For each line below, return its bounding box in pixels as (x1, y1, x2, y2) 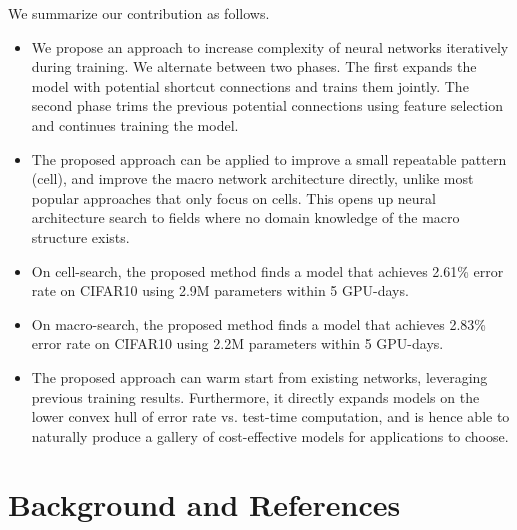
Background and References (8, 484, 401, 525)
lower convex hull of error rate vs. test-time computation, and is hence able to (31, 406, 510, 427)
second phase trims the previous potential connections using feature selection (31, 95, 503, 116)
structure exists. (31, 226, 130, 247)
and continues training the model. (31, 114, 239, 135)
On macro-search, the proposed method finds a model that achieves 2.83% (31, 313, 487, 334)
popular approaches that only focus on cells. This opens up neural (31, 187, 437, 208)
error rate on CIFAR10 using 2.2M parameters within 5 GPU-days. (31, 333, 444, 354)
